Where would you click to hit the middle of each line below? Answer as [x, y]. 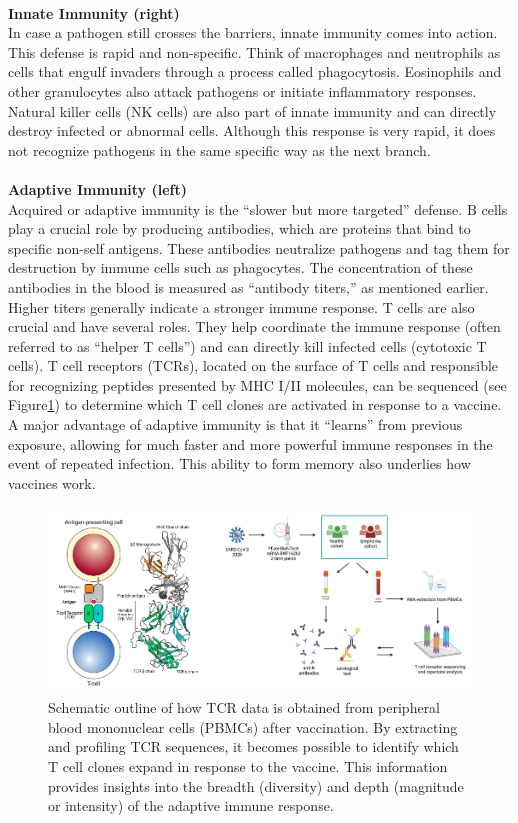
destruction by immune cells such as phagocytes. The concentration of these [240, 267]
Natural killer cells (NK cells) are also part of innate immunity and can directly [252, 110]
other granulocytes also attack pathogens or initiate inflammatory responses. [242, 90]
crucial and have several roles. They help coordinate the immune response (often [254, 326]
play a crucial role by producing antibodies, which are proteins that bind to [239, 228]
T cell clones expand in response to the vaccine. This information [248, 766]
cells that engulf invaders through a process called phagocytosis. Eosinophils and [255, 71]
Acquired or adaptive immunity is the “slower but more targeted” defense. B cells [258, 208]
